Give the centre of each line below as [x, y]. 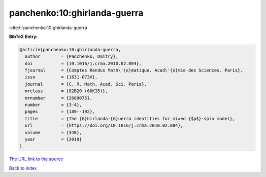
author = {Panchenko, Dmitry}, [71, 56]
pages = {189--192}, [60, 112]
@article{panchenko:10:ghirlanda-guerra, [70, 50]
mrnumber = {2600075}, [59, 98]
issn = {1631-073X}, [61, 77]
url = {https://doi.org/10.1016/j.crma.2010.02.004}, [104, 125]
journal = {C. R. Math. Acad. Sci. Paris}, [86, 84]
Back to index [23, 168]
